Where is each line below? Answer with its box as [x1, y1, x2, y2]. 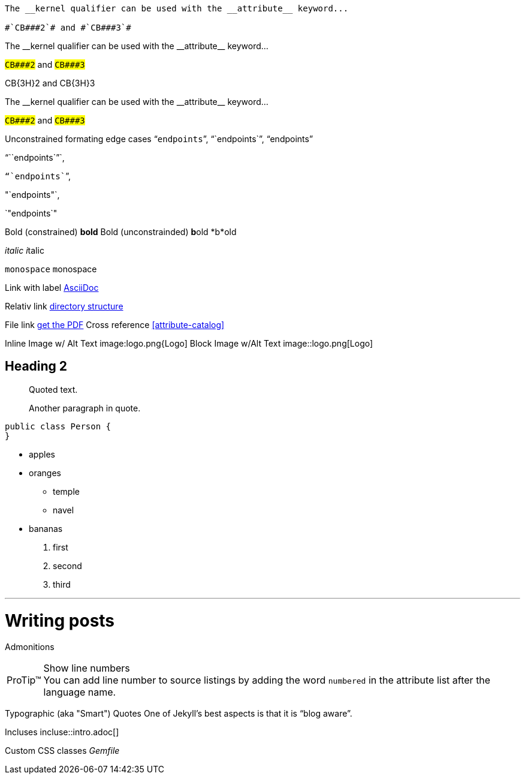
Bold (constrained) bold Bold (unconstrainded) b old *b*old [5, 227, 237, 237]
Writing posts [5, 610, 115, 631]
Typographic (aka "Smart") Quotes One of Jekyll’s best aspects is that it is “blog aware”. [5, 708, 352, 719]
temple [53, 486, 80, 497]
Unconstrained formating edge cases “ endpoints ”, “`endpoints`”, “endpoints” [5, 134, 313, 144]
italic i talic [5, 245, 44, 255]
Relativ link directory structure [5, 301, 123, 311]
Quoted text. [29, 384, 78, 395]
